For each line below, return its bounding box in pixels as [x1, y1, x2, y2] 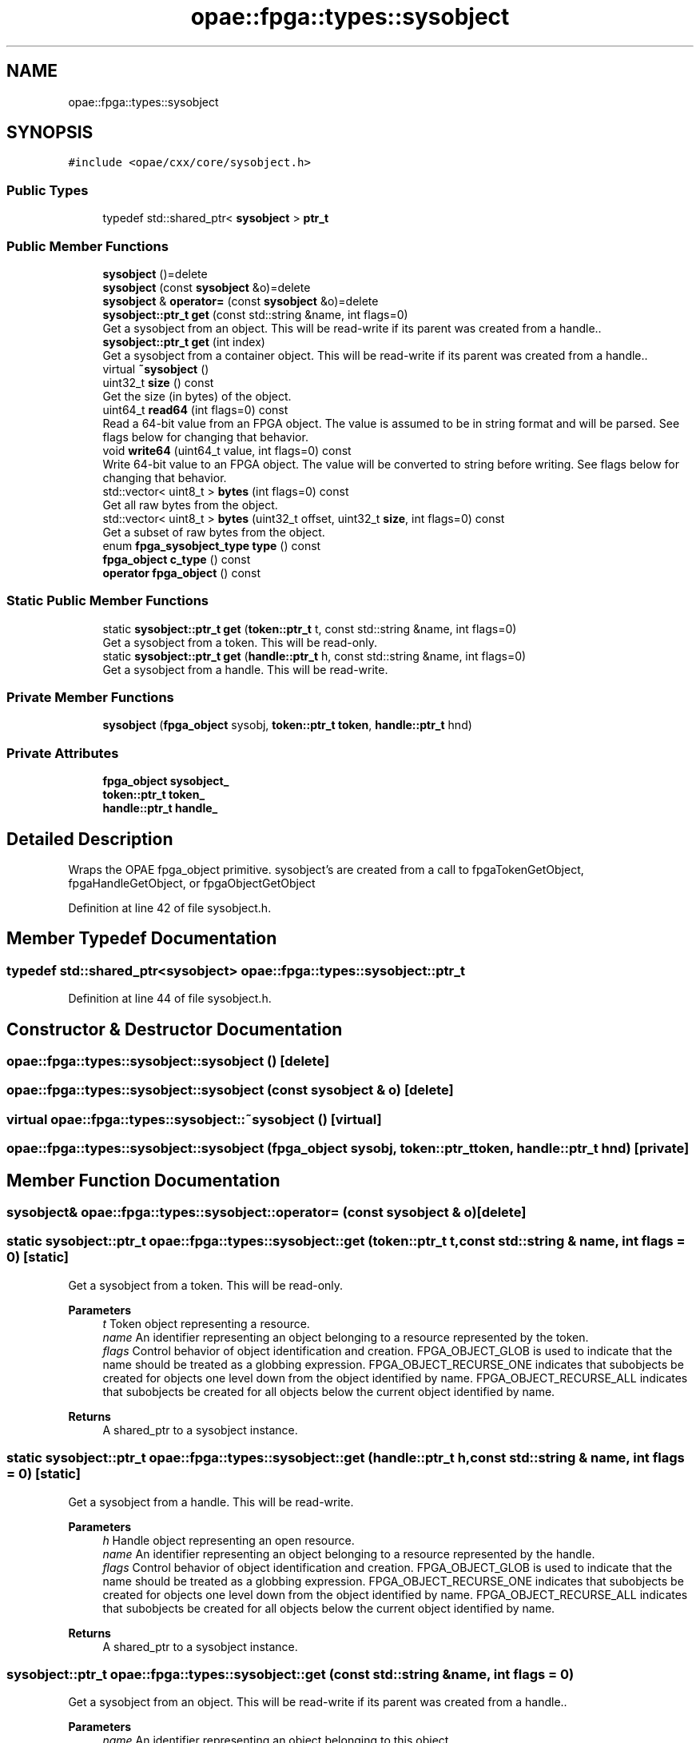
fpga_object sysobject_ [102, 774, 229, 788]
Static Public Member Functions [6, 592, 209, 609]
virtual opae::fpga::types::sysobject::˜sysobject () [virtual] [6, 1111, 382, 1127]
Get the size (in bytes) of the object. [102, 389, 292, 403]
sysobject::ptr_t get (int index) [102, 334, 265, 349]
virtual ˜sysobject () [102, 361, 209, 376]
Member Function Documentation [6, 1170, 280, 1191]
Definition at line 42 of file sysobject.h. [68, 901, 272, 915]
